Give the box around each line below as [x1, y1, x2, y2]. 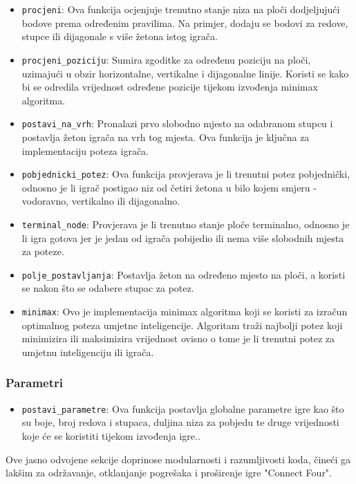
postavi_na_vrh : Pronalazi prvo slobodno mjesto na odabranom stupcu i [21, 116, 333, 131]
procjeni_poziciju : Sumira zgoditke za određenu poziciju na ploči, [21, 52, 311, 66]
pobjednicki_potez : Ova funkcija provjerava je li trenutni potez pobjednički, [21, 167, 350, 181]
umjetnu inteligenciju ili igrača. [21, 344, 154, 359]
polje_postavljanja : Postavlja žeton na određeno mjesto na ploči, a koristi [21, 267, 346, 281]
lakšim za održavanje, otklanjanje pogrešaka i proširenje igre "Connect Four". [6, 465, 332, 480]
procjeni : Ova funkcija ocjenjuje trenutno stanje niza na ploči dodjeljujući [21, 2, 340, 16]
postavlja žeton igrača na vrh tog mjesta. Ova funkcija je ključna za [21, 129, 310, 144]
